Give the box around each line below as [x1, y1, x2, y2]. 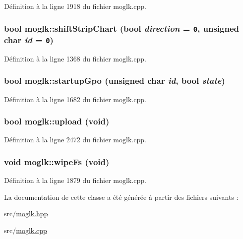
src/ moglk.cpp [4, 225, 47, 236]
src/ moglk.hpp [4, 208, 48, 219]
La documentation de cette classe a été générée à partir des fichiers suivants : [4, 191, 239, 202]
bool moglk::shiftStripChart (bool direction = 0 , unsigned [4, 22, 239, 34]
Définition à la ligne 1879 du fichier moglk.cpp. [4, 175, 146, 185]
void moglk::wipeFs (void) [4, 156, 110, 168]
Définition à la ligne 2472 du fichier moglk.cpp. [4, 134, 146, 145]
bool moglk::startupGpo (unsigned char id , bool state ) [4, 74, 225, 87]
